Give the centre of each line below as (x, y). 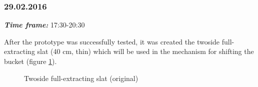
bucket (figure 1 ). (30, 61)
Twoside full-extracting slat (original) (81, 78)
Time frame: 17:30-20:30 (44, 25)
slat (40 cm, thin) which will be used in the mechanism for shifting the (145, 51)
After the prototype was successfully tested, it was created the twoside (112, 41)
